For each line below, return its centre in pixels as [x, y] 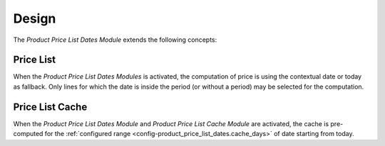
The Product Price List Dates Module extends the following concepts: [115, 40]
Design [35, 18]
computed [28, 134]
